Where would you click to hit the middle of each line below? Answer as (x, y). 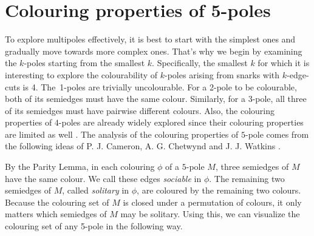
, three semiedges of (252, 167)
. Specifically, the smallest (200, 63)
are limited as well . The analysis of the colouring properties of (122, 134)
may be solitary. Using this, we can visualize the (210, 214)
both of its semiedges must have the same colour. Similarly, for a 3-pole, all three (156, 99)
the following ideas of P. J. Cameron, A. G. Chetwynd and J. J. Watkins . (143, 146)
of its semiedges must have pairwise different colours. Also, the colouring (140, 110)
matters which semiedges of (56, 214)
